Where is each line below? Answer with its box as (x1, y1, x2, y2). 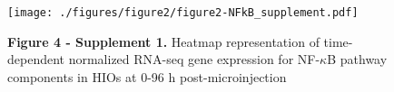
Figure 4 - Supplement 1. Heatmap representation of (7, 32, 320, 51)
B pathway (327, 50, 388, 69)
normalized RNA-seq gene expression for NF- (68, 50, 320, 69)
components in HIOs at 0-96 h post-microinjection (7, 67, 287, 86)
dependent (7, 50, 65, 69)
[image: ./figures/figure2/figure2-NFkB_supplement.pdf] (7, 6, 359, 19)
